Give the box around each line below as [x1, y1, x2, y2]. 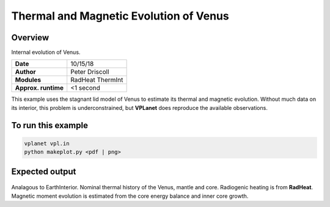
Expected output [11, 166, 76, 176]
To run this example [11, 120, 89, 131]
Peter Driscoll [70, 68, 109, 76]
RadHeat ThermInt [70, 76, 123, 84]
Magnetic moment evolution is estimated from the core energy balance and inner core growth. [11, 192, 249, 200]
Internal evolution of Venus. [11, 49, 81, 56]
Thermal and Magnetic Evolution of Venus [11, 9, 229, 23]
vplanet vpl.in [24, 140, 70, 147]
